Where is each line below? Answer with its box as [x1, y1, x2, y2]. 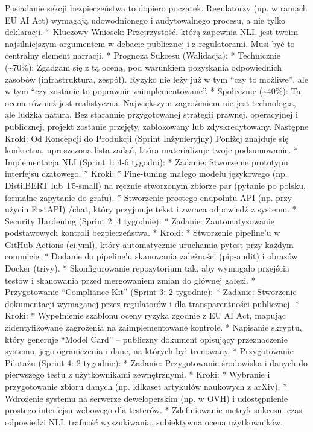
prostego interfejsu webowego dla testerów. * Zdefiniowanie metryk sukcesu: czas [5, 404, 302, 416]
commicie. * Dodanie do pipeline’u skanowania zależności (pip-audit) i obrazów [5, 250, 298, 262]
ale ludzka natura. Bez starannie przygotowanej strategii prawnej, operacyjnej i [5, 108, 298, 121]
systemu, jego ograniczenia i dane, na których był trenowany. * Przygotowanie [5, 345, 294, 357]
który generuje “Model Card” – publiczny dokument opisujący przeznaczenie [5, 332, 288, 345]
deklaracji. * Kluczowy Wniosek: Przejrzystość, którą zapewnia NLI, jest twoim [5, 25, 299, 38]
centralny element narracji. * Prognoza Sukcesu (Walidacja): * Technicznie [5, 49, 280, 62]
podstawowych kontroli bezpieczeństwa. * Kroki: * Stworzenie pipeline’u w [5, 226, 280, 239]
